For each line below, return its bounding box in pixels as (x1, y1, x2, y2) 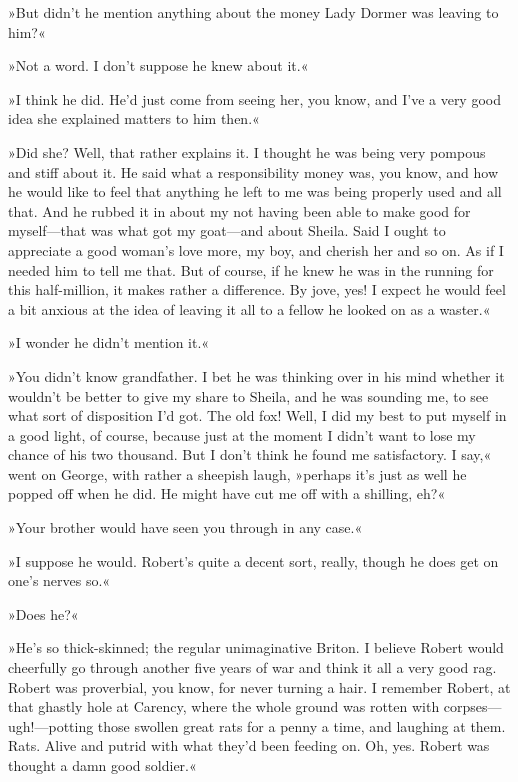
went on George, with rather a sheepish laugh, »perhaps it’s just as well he (8, 463, 467, 484)
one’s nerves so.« (8, 570, 111, 591)
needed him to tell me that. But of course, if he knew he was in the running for (8, 259, 494, 280)
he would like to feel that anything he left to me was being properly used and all (8, 181, 502, 202)
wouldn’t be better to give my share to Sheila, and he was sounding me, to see (8, 385, 489, 406)
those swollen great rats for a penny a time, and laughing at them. (97, 715, 506, 736)
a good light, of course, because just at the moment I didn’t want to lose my (8, 424, 476, 445)
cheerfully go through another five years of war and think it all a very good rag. (8, 657, 497, 678)
